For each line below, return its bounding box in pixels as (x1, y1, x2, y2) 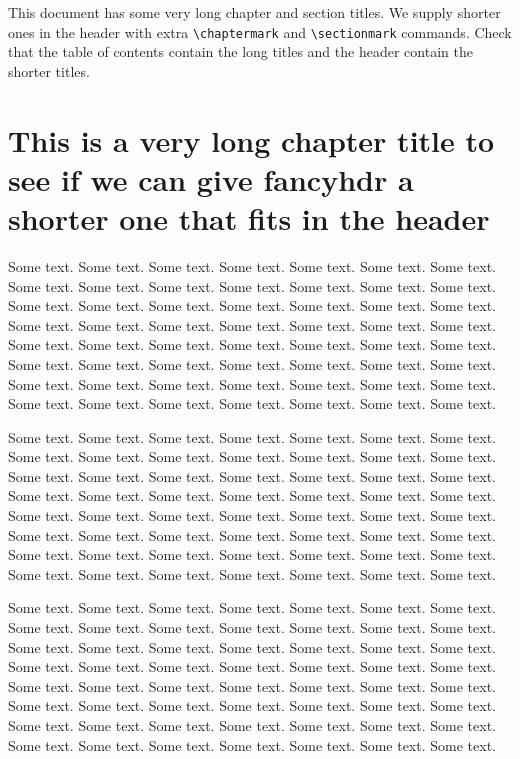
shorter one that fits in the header (8, 198, 490, 238)
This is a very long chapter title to (8, 119, 495, 160)
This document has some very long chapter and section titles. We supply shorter (8, 2, 501, 22)
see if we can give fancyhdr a (8, 158, 414, 199)
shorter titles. (8, 60, 90, 81)
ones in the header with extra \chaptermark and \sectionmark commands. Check (8, 21, 512, 42)
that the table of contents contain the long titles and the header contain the (8, 41, 473, 62)
